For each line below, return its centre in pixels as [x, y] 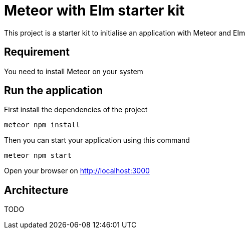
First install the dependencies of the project [76, 110]
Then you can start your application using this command [97, 140]
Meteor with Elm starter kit [94, 11]
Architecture [36, 190]
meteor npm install [42, 125]
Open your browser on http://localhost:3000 [77, 171]
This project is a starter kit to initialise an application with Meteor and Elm [125, 33]
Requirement [37, 52]
